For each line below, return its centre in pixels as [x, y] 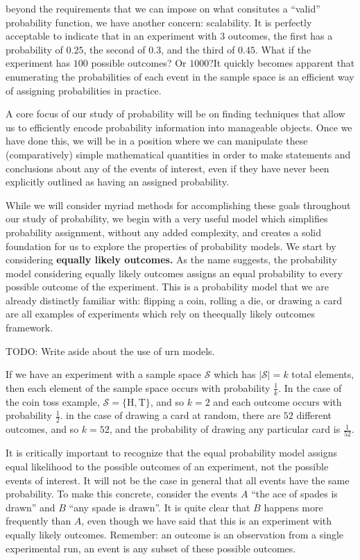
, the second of [114, 49]
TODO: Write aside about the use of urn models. [110, 351]
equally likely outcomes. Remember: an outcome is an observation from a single [175, 534]
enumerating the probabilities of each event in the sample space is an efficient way [180, 76]
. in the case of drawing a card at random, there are [170, 415]
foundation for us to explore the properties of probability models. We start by [171, 246]
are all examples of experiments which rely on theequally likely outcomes [160, 314]
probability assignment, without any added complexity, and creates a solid [164, 232]
